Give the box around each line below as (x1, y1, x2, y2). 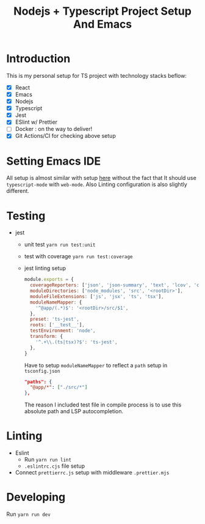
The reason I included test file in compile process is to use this (24, 401, 182, 408)
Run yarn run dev (6, 511, 51, 518)
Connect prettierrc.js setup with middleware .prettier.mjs (15, 469, 170, 476)
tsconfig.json (24, 368, 60, 374)
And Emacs (73, 17, 132, 31)
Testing (6, 209, 46, 223)
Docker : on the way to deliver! (15, 125, 93, 133)
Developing (6, 490, 66, 504)
